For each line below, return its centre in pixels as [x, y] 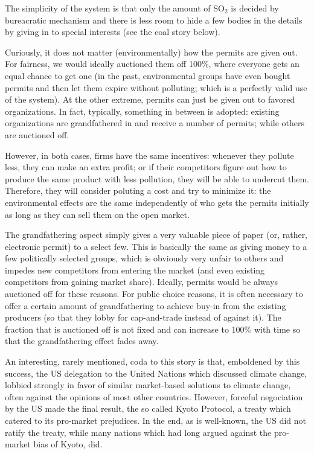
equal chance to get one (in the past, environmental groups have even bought [148, 75]
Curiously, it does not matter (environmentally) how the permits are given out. [151, 52]
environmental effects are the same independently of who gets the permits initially [157, 202]
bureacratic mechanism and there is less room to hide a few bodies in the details [154, 20]
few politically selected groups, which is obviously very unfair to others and [144, 258]
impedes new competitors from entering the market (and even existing [135, 270]
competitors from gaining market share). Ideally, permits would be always [142, 282]
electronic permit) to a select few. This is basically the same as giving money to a [156, 246]
